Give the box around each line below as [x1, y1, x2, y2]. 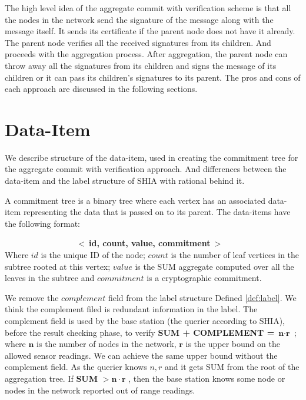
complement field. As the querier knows [5, 361, 147, 373]
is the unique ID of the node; [41, 249, 145, 261]
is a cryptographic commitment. [147, 272, 262, 284]
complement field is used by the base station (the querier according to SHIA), [5, 315, 285, 326]
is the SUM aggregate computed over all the [135, 260, 294, 272]
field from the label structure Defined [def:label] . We [108, 291, 297, 303]
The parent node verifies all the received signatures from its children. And [5, 36, 271, 48]
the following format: [5, 217, 81, 229]
